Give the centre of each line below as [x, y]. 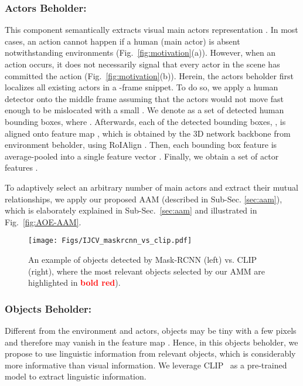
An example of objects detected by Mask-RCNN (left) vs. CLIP [143, 259]
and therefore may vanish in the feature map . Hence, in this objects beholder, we [151, 342]
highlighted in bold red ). [74, 282]
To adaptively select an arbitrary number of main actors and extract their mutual [151, 187]
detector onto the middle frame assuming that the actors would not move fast [144, 98]
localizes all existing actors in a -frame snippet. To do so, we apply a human [142, 87]
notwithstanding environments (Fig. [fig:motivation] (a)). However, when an [140, 53]
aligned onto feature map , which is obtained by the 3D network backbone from [148, 133]
